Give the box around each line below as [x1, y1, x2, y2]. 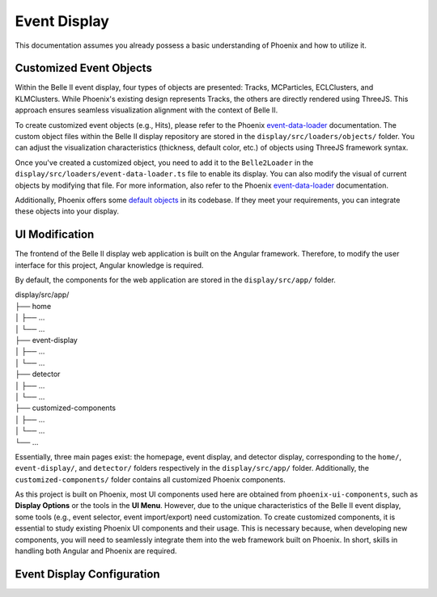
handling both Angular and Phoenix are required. [15, 546, 177, 556]
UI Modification [15, 227, 95, 242]
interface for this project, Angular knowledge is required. [15, 260, 204, 270]
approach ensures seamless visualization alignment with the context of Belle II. [15, 105, 278, 115]
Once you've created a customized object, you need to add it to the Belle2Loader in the [15, 158, 314, 167]
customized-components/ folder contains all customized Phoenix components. [15, 474, 286, 485]
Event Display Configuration [15, 567, 161, 581]
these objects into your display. [15, 206, 119, 216]
